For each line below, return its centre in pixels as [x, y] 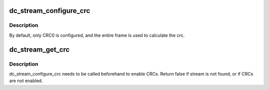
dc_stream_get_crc [39, 49]
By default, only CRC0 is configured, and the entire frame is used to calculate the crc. [97, 35]
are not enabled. [26, 81]
